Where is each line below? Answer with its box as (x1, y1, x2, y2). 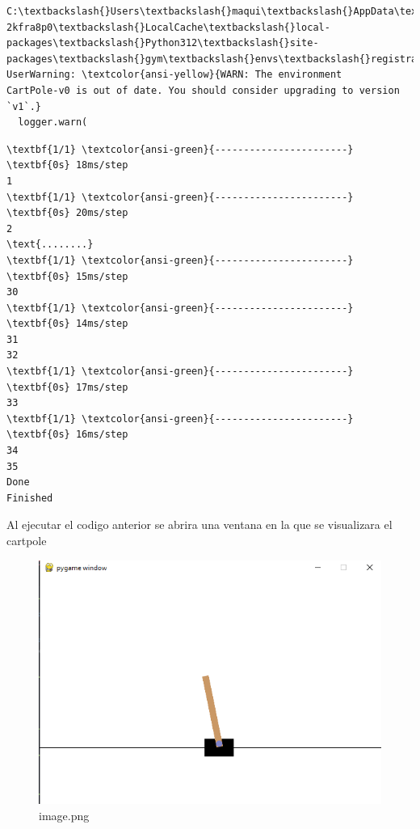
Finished (6, 492, 53, 504)
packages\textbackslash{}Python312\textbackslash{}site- (6, 37, 319, 49)
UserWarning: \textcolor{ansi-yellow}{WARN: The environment (6, 69, 342, 81)
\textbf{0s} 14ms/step (6, 318, 128, 330)
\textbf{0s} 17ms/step (6, 381, 128, 393)
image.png (39, 806, 90, 823)
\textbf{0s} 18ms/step (6, 159, 128, 171)
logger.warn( (18, 116, 88, 129)
